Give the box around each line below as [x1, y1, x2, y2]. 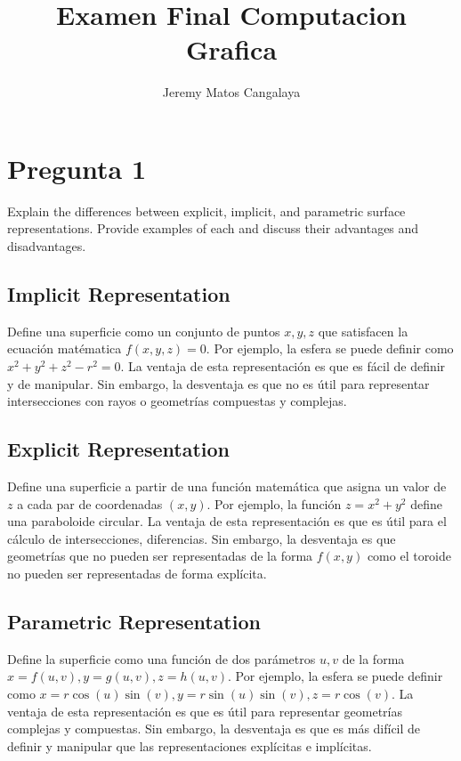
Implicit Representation [7, 280, 230, 308]
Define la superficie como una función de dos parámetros [7, 649, 316, 668]
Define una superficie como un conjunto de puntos [7, 321, 280, 340]
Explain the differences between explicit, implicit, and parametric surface [7, 201, 406, 220]
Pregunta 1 [7, 150, 147, 186]
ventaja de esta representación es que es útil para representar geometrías [7, 701, 403, 720]
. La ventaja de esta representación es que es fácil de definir [120, 357, 446, 376]
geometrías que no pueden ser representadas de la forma [7, 546, 313, 565]
